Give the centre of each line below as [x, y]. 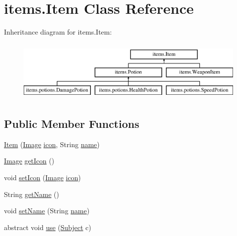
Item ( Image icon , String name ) [52, 144]
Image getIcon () [29, 161]
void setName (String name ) [47, 211]
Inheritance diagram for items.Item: [58, 32]
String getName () [32, 194]
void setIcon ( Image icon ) [42, 177]
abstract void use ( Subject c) [48, 227]
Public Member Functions [72, 124]
